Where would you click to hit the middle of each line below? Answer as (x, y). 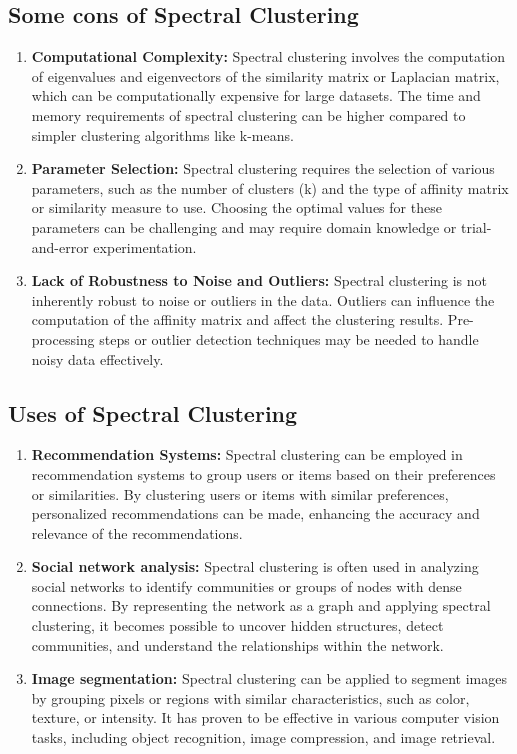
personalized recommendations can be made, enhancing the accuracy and (255, 513)
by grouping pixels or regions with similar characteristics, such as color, (250, 697)
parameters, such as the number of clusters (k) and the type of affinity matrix (270, 187)
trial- (476, 226)
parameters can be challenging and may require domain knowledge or (244, 226)
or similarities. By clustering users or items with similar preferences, (240, 493)
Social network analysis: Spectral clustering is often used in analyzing (255, 566)
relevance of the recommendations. (137, 532)
